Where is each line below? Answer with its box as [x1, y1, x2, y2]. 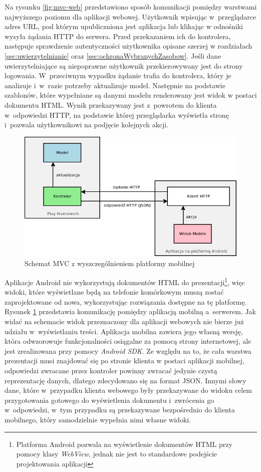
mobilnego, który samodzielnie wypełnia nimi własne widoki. [5, 414, 191, 424]
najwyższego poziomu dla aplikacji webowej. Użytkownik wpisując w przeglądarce [5, 11, 256, 22]
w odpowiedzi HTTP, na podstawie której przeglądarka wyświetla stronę [5, 109, 229, 120]
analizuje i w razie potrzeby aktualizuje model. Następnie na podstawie [5, 80, 225, 90]
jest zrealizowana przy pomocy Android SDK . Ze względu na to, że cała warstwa [5, 345, 251, 356]
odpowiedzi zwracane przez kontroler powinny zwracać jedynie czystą [5, 365, 217, 375]
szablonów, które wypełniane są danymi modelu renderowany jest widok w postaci [5, 90, 257, 100]
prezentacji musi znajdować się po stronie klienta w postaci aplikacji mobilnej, [5, 355, 244, 366]
